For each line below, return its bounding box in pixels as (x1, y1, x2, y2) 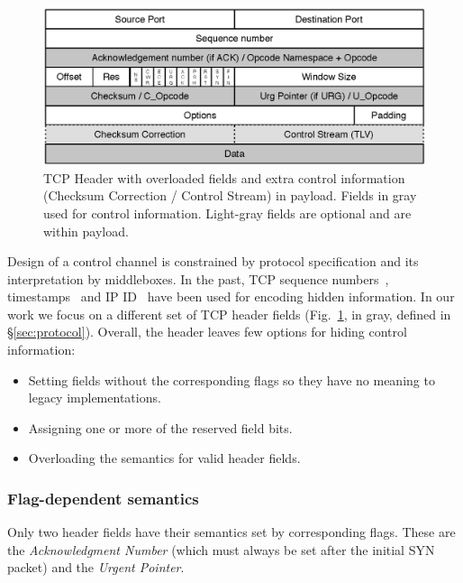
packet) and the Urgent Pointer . (7, 558, 185, 577)
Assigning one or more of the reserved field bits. (28, 418, 293, 437)
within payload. (43, 221, 129, 240)
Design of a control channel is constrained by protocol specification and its (7, 252, 419, 271)
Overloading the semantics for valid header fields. (28, 449, 301, 467)
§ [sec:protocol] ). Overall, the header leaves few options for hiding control (7, 322, 407, 341)
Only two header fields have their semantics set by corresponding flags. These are (7, 523, 456, 541)
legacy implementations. (28, 388, 161, 407)
